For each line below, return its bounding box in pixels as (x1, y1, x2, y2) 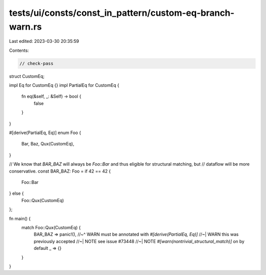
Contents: (9, 47, 29, 53)
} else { (9, 190, 24, 197)
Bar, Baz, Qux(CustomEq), (21, 141, 74, 147)
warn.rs (9, 21, 42, 32)
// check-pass (19, 61, 54, 66)
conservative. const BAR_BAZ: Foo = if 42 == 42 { (9, 168, 111, 174)
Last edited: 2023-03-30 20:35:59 (9, 38, 79, 44)
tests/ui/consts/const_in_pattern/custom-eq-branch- (9, 7, 235, 18)
